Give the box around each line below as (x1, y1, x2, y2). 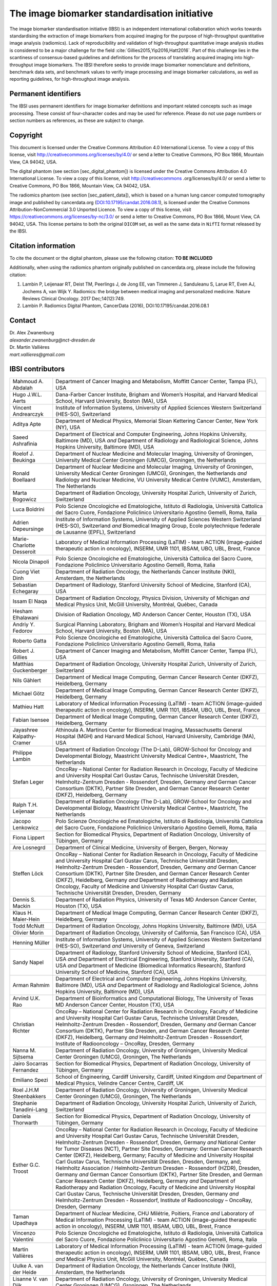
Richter (12, 1027, 30, 1034)
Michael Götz (12, 690, 45, 697)
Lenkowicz (12, 824, 38, 831)
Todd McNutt (12, 922, 45, 930)
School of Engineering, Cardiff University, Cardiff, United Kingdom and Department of (55, 1073, 263, 1080)
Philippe (12, 749, 32, 756)
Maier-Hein (12, 916, 40, 923)
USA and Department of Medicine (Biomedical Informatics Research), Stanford (55, 962, 246, 969)
